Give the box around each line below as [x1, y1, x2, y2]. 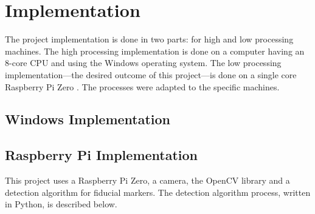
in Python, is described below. [5, 198, 117, 210]
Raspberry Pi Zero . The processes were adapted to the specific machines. [5, 80, 280, 93]
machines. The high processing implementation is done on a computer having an [5, 44, 305, 57]
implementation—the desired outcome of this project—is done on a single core [5, 68, 297, 81]
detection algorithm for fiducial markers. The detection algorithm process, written [5, 186, 311, 198]
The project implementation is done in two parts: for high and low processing [5, 33, 294, 45]
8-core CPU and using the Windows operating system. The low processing [5, 56, 282, 69]
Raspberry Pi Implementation [5, 145, 198, 164]
